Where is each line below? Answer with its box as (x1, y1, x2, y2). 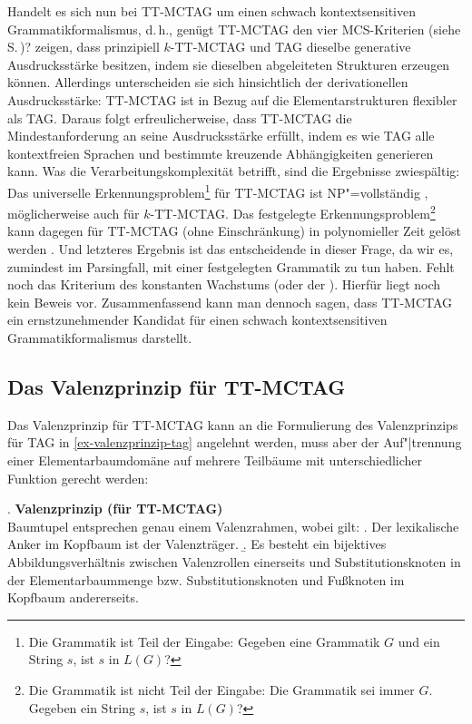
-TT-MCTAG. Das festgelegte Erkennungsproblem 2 (150, 201, 436, 222)
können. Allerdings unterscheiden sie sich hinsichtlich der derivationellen (7, 73, 408, 92)
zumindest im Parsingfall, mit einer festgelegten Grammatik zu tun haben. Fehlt (7, 257, 455, 276)
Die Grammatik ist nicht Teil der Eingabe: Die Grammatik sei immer (28, 680, 415, 699)
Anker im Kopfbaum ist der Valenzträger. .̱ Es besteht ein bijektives (7, 534, 387, 553)
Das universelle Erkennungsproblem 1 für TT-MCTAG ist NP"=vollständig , (7, 180, 428, 201)
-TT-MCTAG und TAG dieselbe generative (170, 37, 411, 56)
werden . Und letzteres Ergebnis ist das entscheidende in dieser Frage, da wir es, (7, 240, 454, 259)
